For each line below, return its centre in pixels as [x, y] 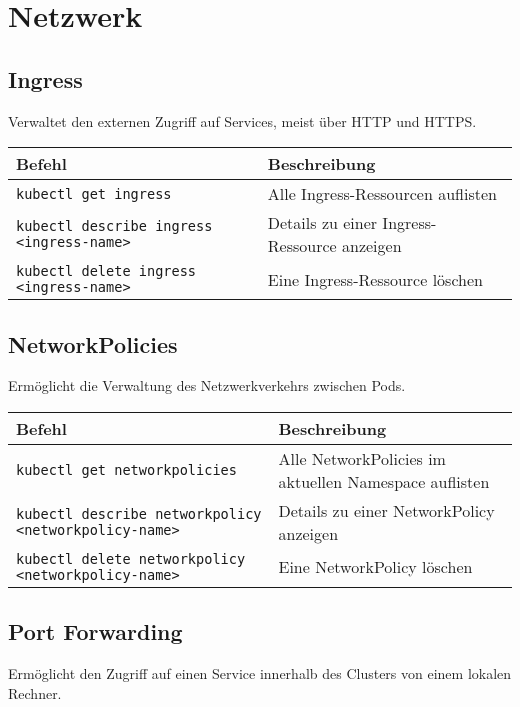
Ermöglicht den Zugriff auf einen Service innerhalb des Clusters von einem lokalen [260, 673]
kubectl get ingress [94, 193]
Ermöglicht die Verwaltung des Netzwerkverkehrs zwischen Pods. [207, 385]
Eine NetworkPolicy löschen [375, 567]
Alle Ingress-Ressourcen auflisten [382, 194]
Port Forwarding [95, 631]
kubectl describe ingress [114, 226]
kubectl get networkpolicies [126, 469]
